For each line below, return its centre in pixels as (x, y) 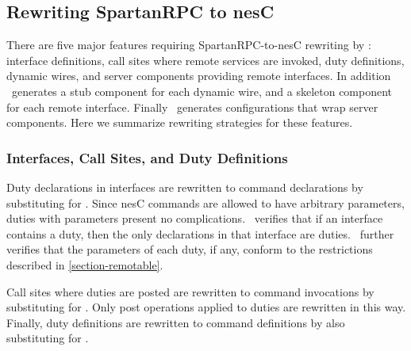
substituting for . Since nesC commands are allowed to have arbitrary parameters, (205, 202)
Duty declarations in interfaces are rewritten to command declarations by (185, 187)
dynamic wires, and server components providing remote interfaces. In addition (199, 76)
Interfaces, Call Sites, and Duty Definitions (147, 157)
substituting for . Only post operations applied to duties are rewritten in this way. (206, 307)
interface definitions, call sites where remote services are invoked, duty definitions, (205, 60)
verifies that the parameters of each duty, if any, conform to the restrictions (190, 249)
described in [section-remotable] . (85, 264)
